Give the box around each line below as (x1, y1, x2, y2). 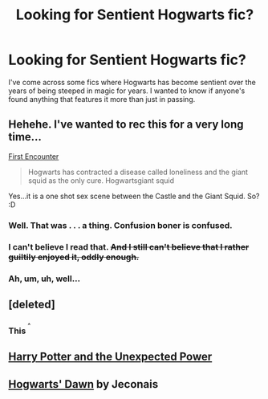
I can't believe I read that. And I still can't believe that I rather (8, 241, 250, 252)
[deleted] (8, 297, 56, 311)
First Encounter (8, 151, 59, 161)
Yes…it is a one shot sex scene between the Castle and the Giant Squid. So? (8, 191, 260, 201)
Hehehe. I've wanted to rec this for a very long (8, 118, 244, 132)
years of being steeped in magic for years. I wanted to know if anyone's (8, 86, 246, 96)
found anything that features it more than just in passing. (8, 94, 196, 104)
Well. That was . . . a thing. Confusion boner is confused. (8, 219, 233, 230)
